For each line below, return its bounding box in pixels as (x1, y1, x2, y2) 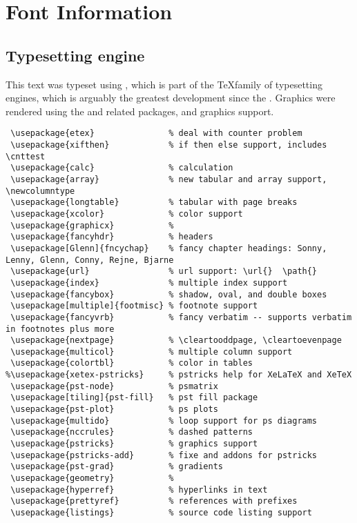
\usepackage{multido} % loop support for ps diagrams (10, 415, 318, 426)
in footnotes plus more (6, 324, 115, 334)
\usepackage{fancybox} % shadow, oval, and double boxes (10, 289, 327, 299)
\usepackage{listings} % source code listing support (10, 508, 312, 518)
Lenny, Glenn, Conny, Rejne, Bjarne (6, 255, 174, 265)
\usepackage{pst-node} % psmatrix (10, 381, 218, 391)
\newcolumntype (6, 186, 75, 196)
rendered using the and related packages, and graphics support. (6, 103, 274, 118)
